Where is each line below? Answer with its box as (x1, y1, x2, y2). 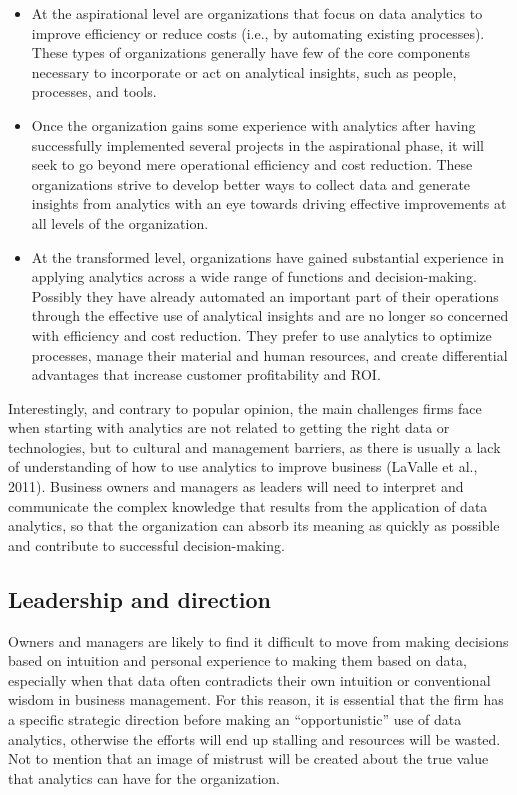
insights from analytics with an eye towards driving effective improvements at (31, 193, 507, 214)
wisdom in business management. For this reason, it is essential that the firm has (8, 689, 504, 710)
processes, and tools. (31, 81, 157, 102)
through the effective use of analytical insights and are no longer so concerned (31, 305, 509, 326)
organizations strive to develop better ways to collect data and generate (31, 173, 471, 194)
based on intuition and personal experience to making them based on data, (8, 650, 467, 671)
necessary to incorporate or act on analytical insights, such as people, (31, 61, 457, 82)
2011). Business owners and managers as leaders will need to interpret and (8, 476, 464, 497)
